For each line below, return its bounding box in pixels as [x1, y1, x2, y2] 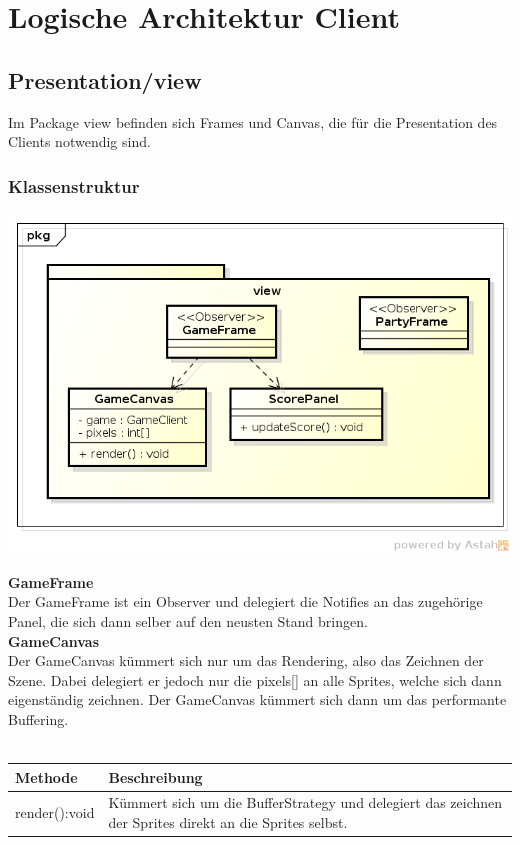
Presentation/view [8, 64, 202, 95]
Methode [15, 766, 78, 787]
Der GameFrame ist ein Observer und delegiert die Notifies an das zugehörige [8, 591, 483, 612]
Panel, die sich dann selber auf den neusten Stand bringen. [8, 610, 368, 631]
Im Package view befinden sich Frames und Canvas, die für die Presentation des [8, 111, 498, 132]
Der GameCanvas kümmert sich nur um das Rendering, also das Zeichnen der [8, 650, 484, 671]
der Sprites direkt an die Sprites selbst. [108, 812, 348, 833]
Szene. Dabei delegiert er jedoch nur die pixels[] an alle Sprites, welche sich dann [8, 669, 502, 690]
